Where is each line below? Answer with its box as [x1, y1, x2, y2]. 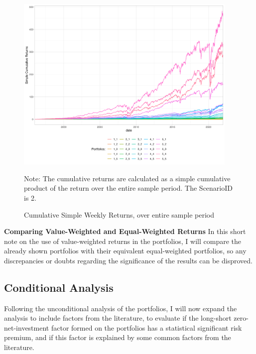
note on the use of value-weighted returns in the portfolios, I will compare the [4, 236, 241, 246]
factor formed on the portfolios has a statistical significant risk [51, 322, 242, 333]
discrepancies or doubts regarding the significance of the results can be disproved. [4, 255, 253, 265]
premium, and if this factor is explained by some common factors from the [4, 332, 231, 343]
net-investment [4, 322, 49, 333]
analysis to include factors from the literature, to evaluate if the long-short [4, 313, 232, 323]
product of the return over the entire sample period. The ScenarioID [24, 183, 233, 193]
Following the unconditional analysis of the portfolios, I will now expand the [4, 303, 237, 313]
